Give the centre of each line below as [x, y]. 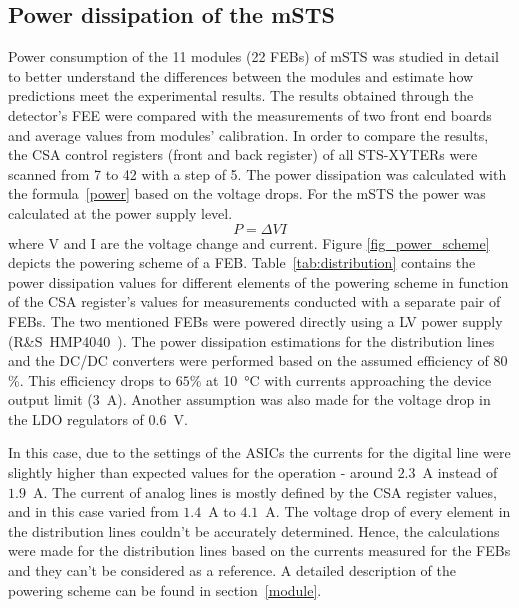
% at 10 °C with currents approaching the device [340, 379]
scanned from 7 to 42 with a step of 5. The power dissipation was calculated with [257, 173]
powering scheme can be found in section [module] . [165, 589]
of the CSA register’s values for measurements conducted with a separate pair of [254, 301]
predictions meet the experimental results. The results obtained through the [241, 95]
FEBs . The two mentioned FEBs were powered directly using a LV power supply [255, 320]
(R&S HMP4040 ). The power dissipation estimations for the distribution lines [251, 340]
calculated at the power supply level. [120, 212]
